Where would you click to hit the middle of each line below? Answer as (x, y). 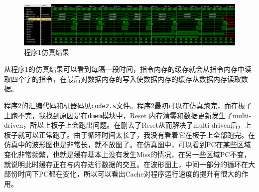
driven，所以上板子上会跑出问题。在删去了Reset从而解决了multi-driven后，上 (128, 125)
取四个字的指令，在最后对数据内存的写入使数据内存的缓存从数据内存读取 (123, 79)
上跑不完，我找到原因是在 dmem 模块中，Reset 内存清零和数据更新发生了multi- (128, 115)
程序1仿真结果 (47, 52)
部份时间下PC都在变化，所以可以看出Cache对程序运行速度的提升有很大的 (123, 174)
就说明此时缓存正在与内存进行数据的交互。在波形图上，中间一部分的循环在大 (129, 164)
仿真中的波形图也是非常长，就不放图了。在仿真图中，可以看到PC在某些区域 (128, 144)
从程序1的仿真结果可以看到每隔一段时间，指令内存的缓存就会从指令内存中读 (128, 69)
